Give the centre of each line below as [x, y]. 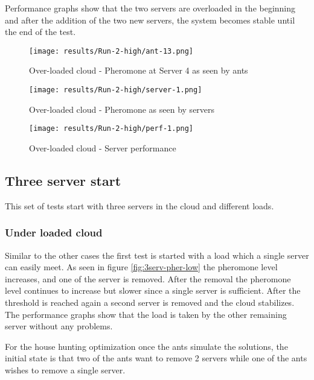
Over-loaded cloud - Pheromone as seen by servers [122, 109]
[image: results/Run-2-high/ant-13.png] [111, 51]
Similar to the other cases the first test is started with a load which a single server [157, 255]
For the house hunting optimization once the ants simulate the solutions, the [146, 346]
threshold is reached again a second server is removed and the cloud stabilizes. [150, 302]
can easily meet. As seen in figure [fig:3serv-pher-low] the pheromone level [141, 267]
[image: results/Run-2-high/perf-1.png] [111, 129]
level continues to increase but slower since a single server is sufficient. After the [153, 290]
